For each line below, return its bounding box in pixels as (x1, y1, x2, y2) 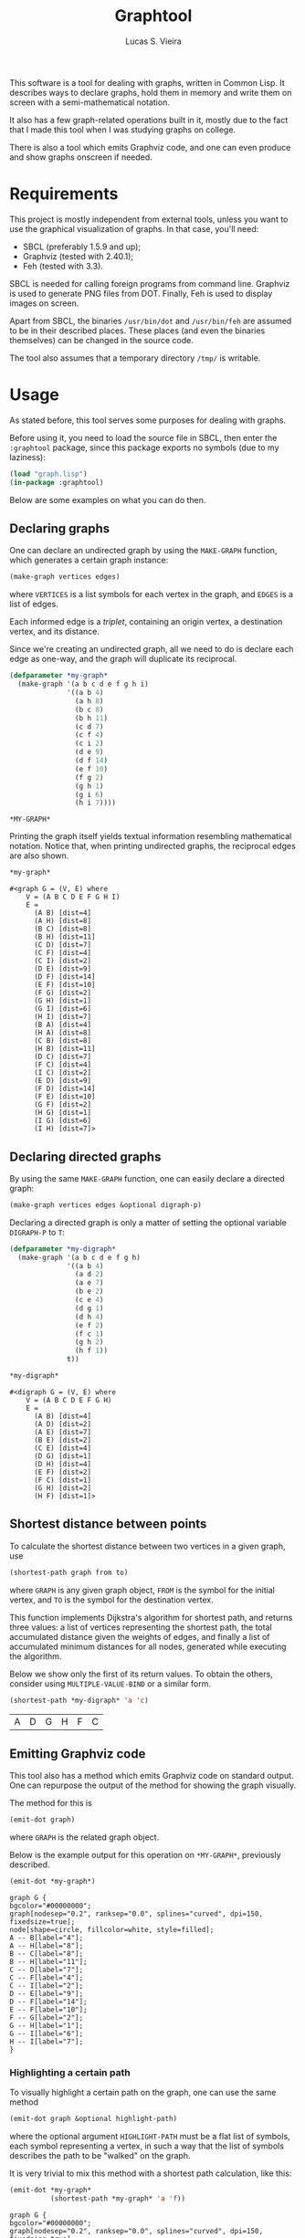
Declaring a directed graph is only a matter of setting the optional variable (9, 1216, 288, 1228)
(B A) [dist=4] (33, 1020, 92, 1030)
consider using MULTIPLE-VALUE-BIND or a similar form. (9, 1677, 212, 1689)
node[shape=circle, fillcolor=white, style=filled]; (9, 1926, 215, 1935)
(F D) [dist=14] (33, 1084, 96, 1094)
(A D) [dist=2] (33, 1419, 92, 1429)
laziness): (9, 451, 46, 462)
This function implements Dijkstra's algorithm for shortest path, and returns (9, 1612, 293, 1623)
